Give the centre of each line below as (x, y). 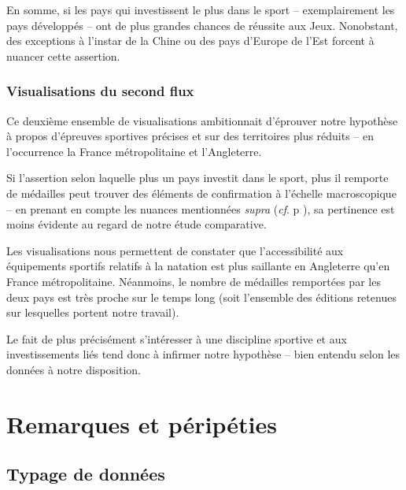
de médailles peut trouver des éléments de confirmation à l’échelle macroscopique (201, 193)
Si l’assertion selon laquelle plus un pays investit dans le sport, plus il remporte (197, 178)
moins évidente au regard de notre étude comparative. (137, 224)
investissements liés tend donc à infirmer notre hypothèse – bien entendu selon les (203, 354)
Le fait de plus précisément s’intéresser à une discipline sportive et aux (177, 338)
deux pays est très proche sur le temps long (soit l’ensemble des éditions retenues (201, 297)
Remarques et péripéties (142, 423)
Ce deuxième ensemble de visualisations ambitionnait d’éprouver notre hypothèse (202, 120)
